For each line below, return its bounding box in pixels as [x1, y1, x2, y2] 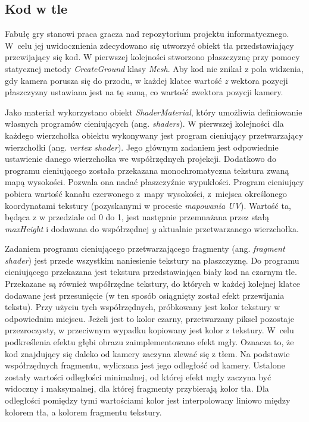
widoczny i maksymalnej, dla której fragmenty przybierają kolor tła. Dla [5, 382, 269, 395]
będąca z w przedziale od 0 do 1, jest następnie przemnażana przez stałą [5, 211, 270, 223]
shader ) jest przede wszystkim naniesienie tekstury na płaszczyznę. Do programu [5, 254, 299, 266]
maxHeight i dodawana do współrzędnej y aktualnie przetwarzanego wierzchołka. [5, 222, 299, 235]
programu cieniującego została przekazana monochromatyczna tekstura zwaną [5, 164, 289, 176]
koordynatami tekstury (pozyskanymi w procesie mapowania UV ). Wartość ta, [5, 199, 291, 211]
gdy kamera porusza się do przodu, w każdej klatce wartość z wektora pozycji [5, 74, 288, 86]
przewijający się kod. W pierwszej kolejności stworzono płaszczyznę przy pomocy [5, 51, 300, 63]
